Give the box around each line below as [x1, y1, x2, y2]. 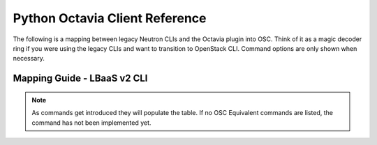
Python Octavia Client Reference [13, 10, 207, 26]
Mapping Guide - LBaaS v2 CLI [13, 72, 148, 84]
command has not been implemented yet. [31, 119, 151, 127]
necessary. [13, 54, 45, 63]
